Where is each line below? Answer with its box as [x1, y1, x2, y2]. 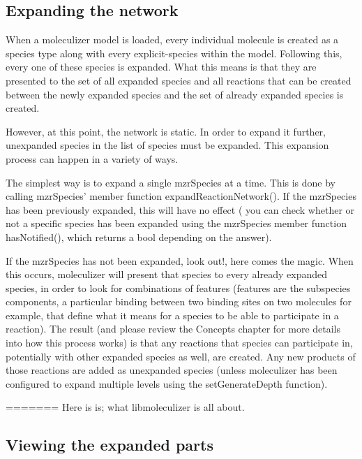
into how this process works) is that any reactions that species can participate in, [6, 335, 353, 350]
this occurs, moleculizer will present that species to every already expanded [6, 267, 327, 282]
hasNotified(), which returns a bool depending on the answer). [6, 229, 272, 244]
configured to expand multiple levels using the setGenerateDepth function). [6, 376, 328, 391]
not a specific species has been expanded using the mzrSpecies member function [6, 216, 347, 231]
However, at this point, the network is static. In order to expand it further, [6, 124, 326, 138]
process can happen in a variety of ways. [6, 151, 179, 166]
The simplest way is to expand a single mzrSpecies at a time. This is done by [6, 175, 336, 189]
